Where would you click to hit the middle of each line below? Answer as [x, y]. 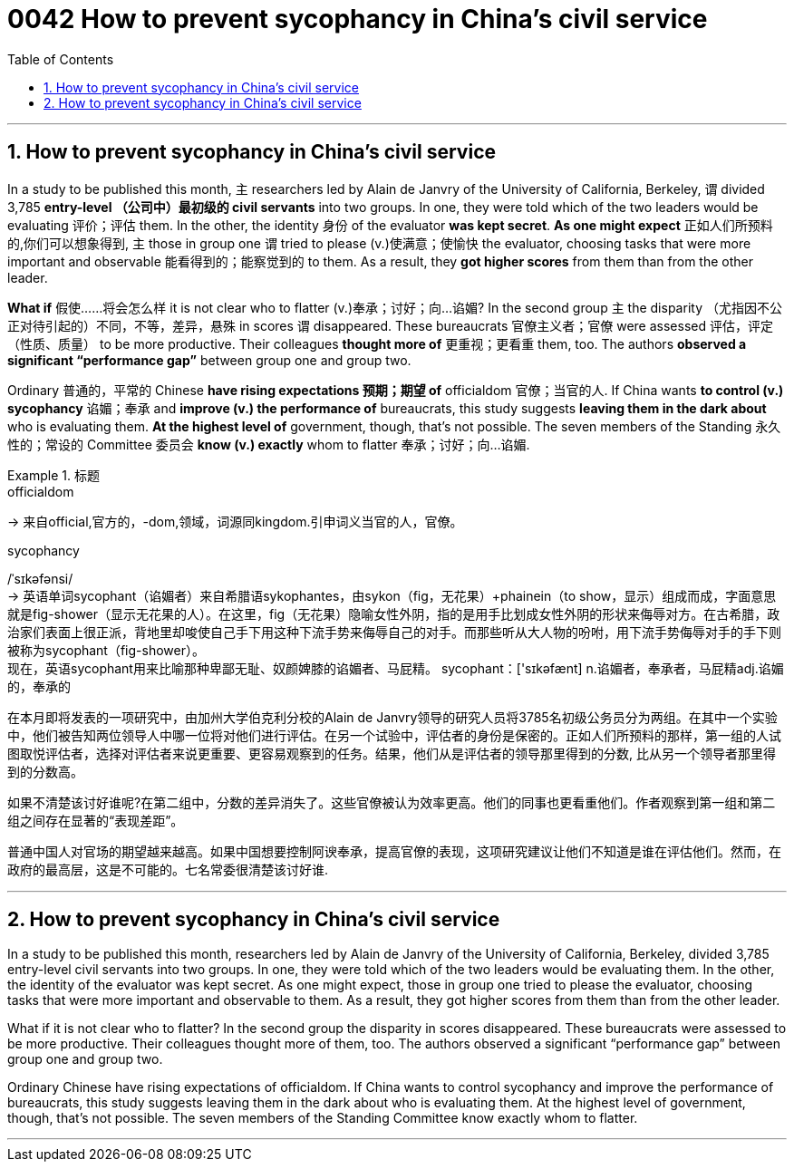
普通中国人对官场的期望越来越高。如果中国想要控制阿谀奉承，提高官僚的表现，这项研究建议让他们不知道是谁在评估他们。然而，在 [394, 851]
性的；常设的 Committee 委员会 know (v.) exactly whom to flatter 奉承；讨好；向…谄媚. [269, 444]
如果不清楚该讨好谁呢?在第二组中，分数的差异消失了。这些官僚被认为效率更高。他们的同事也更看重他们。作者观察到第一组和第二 [392, 802]
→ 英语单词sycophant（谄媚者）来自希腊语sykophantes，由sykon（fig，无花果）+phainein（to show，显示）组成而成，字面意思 [392, 595]
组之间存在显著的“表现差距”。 [96, 820]
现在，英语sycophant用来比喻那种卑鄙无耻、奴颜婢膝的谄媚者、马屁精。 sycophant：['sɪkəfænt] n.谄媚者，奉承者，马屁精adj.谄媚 [396, 668]
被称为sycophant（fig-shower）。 [106, 650]
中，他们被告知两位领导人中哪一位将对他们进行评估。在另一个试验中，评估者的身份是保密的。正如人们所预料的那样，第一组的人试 [394, 735]
